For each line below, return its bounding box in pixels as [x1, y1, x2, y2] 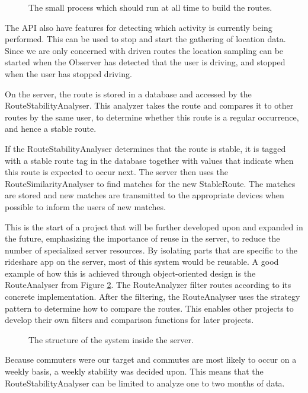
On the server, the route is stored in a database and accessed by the [5, 87, 252, 100]
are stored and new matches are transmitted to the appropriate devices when [5, 189, 284, 201]
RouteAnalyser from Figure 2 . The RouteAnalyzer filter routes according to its [5, 278, 291, 291]
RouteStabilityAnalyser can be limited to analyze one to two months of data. [5, 376, 285, 389]
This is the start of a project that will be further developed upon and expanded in [5, 220, 303, 233]
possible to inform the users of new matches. [5, 200, 166, 213]
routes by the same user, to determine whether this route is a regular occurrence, [5, 110, 299, 123]
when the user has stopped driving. [5, 67, 132, 80]
